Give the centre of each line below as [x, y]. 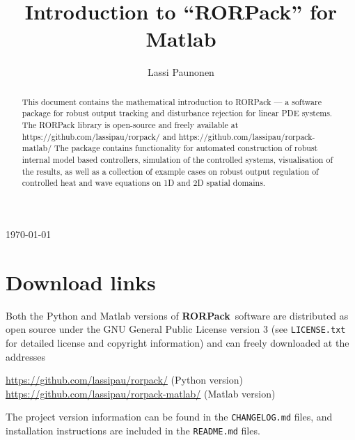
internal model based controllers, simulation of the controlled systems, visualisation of [177, 159]
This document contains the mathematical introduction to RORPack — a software [172, 101]
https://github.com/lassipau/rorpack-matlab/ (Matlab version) [141, 393]
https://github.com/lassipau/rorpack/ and [99, 136]
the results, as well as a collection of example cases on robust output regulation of [170, 171]
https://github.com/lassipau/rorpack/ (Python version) [124, 380]
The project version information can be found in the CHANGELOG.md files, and [169, 417]
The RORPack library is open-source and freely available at [130, 125]
